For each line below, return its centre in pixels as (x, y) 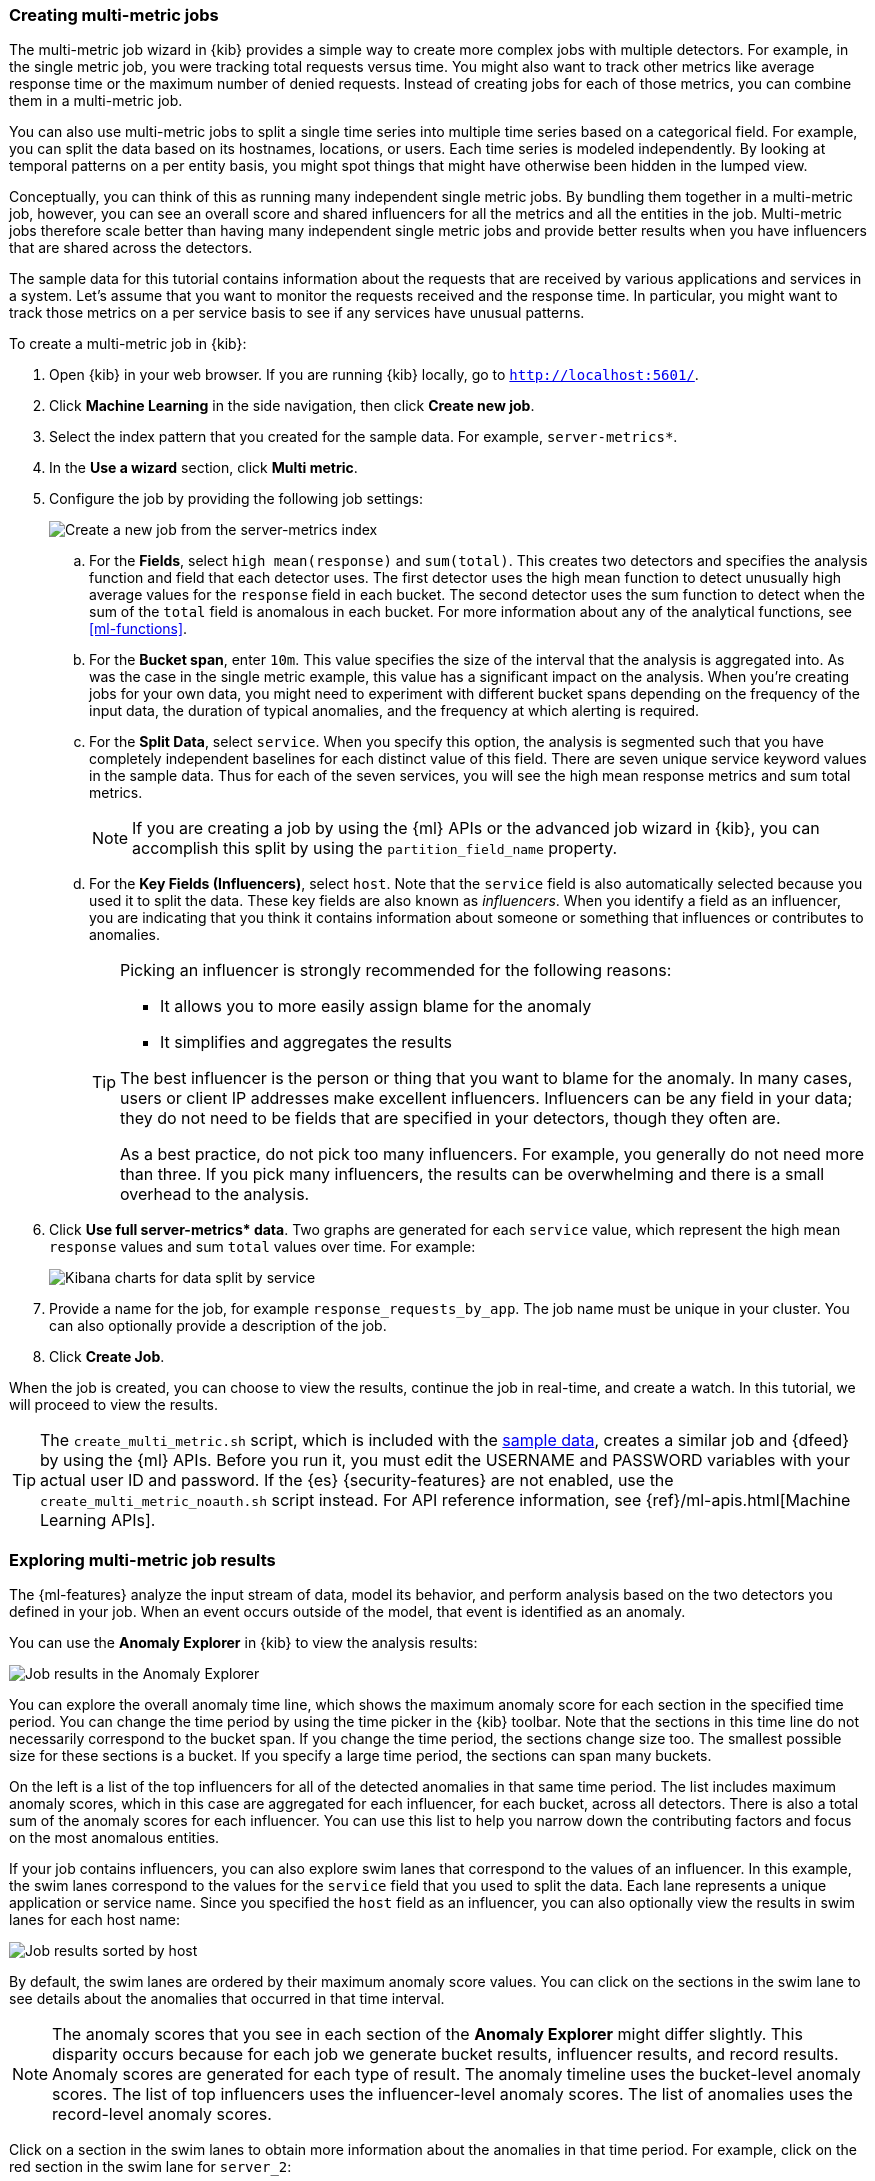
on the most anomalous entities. (114, 1838)
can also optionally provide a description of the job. (218, 1326)
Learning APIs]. (98, 1520)
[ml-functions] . (138, 629)
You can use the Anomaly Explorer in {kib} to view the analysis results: (243, 1643)
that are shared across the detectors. (131, 248)
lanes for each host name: (94, 1920)
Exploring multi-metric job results (142, 1559)
